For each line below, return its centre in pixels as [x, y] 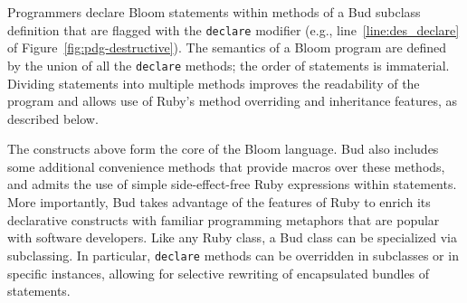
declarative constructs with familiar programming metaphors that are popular [224, 219]
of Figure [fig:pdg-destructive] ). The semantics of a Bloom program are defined [227, 47]
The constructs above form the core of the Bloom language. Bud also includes [223, 149]
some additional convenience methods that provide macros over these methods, [226, 166]
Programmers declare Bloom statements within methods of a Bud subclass [214, 12]
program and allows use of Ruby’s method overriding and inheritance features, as [233, 101]
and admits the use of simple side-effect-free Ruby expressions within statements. [232, 184]
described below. [53, 118]
